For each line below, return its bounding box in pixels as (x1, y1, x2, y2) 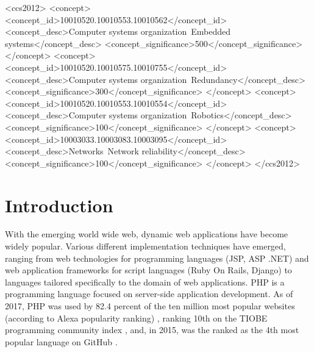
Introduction (5, 192, 113, 217)
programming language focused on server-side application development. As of (5, 287, 293, 300)
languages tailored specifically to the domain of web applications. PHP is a (5, 275, 285, 288)
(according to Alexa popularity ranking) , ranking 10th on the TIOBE (5, 311, 268, 324)
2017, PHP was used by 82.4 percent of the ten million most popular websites (5, 300, 295, 312)
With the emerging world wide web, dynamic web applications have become (5, 228, 288, 240)
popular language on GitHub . (5, 335, 118, 348)
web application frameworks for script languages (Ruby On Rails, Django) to (5, 264, 292, 276)
